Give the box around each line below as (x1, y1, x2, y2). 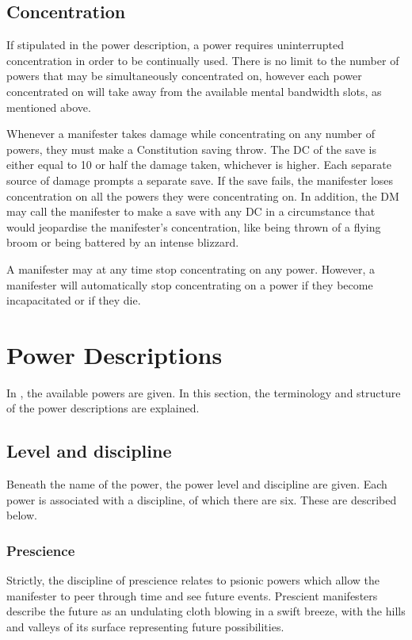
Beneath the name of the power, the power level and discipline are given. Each (6, 476, 387, 492)
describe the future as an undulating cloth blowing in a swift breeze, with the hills (6, 603, 406, 619)
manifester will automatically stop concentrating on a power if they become (6, 276, 373, 293)
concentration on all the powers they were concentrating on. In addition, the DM (6, 187, 399, 204)
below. (6, 507, 37, 523)
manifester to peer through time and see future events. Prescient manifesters (6, 587, 378, 604)
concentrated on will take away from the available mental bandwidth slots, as (6, 82, 382, 99)
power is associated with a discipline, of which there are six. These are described (6, 491, 397, 508)
